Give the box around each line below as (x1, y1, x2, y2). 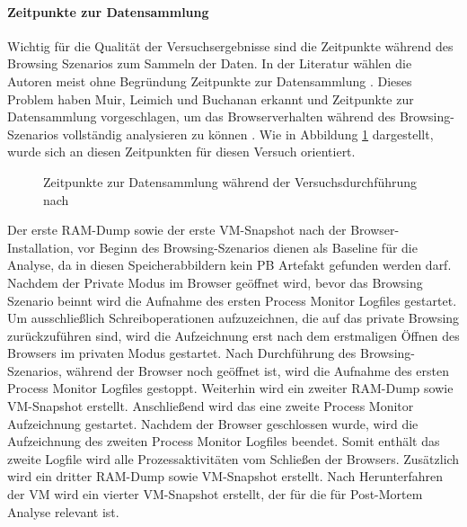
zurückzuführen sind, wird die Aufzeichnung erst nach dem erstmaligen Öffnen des (7, 326, 460, 344)
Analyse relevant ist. (7, 502, 119, 521)
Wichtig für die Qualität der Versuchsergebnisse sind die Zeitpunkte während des (7, 36, 454, 55)
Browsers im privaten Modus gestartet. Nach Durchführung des (7, 344, 357, 362)
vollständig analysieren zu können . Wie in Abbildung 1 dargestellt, (62, 124, 434, 143)
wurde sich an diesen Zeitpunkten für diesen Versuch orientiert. (7, 142, 356, 161)
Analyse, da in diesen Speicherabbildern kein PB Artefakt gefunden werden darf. (7, 255, 452, 274)
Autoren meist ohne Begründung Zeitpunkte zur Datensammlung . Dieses (7, 71, 412, 90)
